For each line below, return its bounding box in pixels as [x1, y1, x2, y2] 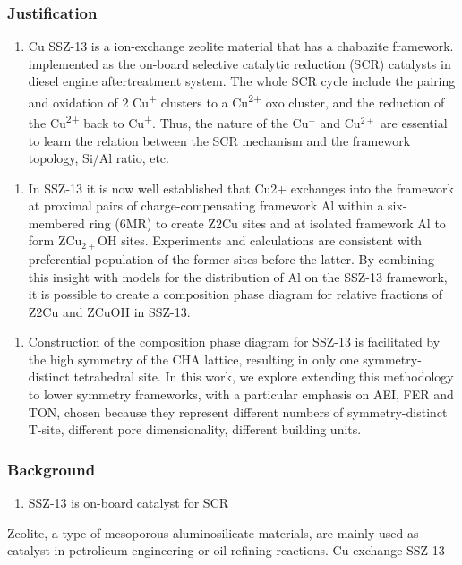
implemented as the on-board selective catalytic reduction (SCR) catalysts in [28, 54, 451, 73]
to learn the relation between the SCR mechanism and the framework [28, 131, 411, 150]
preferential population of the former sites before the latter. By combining [28, 249, 435, 268]
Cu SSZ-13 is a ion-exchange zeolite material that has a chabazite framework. [28, 37, 454, 56]
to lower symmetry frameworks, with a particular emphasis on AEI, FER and [28, 385, 454, 404]
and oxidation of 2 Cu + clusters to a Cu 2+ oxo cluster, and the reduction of [28, 90, 445, 111]
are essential [381, 113, 448, 132]
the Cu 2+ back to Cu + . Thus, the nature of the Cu [28, 111, 309, 132]
